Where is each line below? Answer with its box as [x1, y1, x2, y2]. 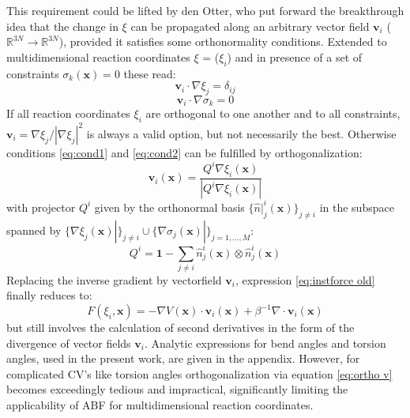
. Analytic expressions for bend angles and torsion [144, 334, 386, 351]
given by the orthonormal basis [94, 198, 245, 215]
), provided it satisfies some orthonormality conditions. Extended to [58, 33, 387, 50]
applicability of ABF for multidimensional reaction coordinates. [6, 396, 314, 412]
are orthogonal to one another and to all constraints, [145, 105, 401, 122]
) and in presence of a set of [227, 48, 363, 65]
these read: [123, 65, 176, 81]
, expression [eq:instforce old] [235, 271, 375, 288]
